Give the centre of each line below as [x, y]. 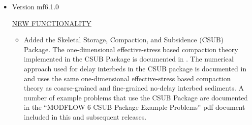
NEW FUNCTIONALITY [52, 23]
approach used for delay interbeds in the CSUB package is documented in [135, 68]
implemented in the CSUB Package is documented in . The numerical [129, 59]
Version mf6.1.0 [35, 6]
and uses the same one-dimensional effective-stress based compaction [127, 78]
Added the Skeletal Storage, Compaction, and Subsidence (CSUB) [124, 40]
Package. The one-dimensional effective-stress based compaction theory [131, 49]
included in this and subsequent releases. [85, 116]
